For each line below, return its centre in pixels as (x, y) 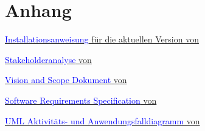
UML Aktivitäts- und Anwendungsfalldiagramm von (102, 120)
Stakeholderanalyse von (48, 59)
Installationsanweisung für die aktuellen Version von (102, 39)
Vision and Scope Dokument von (66, 80)
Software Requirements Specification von (81, 100)
